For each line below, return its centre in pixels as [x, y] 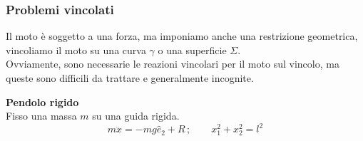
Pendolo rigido [42, 101]
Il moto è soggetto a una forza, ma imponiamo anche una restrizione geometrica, [182, 36]
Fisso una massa [41, 116]
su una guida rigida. [136, 116]
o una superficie [192, 49]
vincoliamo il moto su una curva [76, 49]
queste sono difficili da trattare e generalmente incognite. [130, 78]
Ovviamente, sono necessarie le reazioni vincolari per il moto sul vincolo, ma [173, 64]
